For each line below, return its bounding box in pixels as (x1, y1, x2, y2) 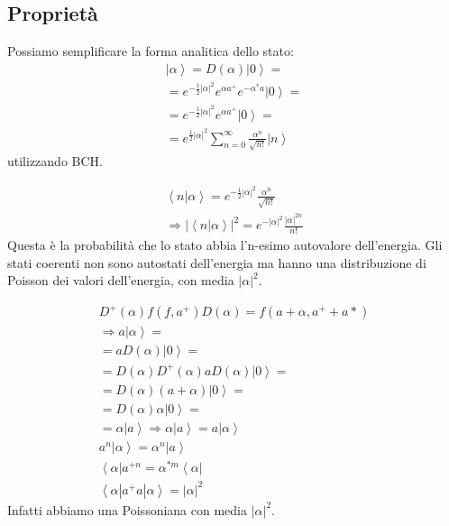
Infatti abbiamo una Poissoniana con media (7, 500, 247, 519)
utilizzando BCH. (7, 152, 103, 171)
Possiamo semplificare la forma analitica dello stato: (7, 42, 294, 60)
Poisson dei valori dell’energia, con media (7, 271, 234, 290)
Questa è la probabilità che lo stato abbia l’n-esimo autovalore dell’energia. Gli (7, 235, 443, 254)
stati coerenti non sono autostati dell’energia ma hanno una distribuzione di (7, 253, 426, 272)
